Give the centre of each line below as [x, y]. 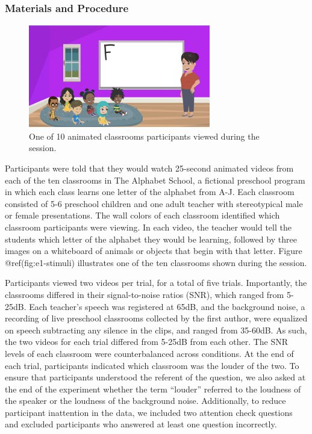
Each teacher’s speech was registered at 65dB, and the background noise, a [167, 306]
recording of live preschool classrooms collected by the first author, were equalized [156, 318]
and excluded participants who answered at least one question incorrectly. [141, 424]
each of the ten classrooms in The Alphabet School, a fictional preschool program [155, 180]
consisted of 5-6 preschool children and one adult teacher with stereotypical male [154, 203]
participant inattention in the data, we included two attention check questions [149, 412]
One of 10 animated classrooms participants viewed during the [144, 136]
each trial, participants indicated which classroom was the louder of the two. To [152, 365]
